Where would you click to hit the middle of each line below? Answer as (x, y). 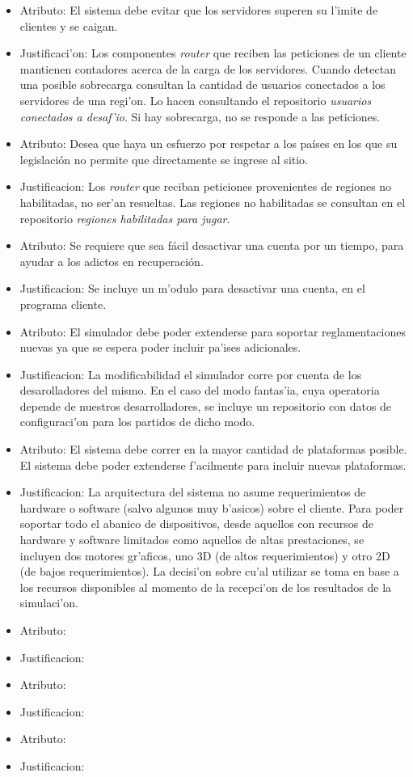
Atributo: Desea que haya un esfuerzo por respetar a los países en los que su (209, 144)
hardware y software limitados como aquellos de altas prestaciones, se (192, 540)
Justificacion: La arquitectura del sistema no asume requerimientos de (193, 492)
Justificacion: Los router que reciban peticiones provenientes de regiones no (206, 186)
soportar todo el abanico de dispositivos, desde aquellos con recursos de (196, 524)
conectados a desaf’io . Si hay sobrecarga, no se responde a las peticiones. (200, 116)
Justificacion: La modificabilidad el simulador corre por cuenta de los (191, 374)
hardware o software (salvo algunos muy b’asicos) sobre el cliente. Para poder (212, 507)
